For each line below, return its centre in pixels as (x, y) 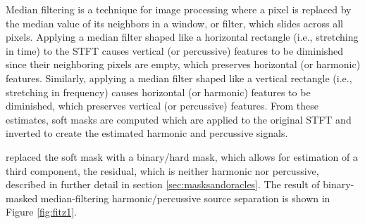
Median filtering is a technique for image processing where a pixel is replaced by (179, 9)
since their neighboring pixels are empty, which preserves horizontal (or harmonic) (183, 64)
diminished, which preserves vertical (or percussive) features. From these (162, 106)
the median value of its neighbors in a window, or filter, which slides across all (174, 23)
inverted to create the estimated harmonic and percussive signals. (147, 133)
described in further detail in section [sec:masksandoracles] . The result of (163, 184)
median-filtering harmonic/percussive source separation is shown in (185, 198)
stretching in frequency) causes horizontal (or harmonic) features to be (158, 92)
